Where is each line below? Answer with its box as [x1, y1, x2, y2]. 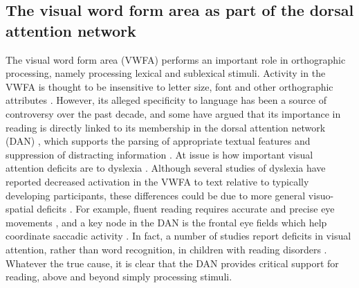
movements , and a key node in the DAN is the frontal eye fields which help [6, 215, 327, 229]
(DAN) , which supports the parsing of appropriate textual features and [6, 134, 311, 148]
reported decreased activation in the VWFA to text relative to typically [6, 174, 309, 188]
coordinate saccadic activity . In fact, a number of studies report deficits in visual [6, 228, 351, 243]
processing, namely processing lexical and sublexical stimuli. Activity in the [6, 66, 326, 80]
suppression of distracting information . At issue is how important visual [6, 147, 313, 161]
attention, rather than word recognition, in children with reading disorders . [6, 242, 327, 256]
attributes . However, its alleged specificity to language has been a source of [6, 93, 327, 107]
